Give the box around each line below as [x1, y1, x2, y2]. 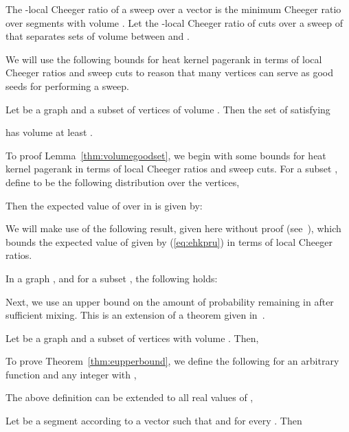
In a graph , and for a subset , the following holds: [5, 271, 218, 285]
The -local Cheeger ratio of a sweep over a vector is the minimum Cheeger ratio [5, 2, 341, 16]
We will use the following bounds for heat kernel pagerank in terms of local [5, 52, 322, 66]
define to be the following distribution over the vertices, [5, 174, 240, 189]
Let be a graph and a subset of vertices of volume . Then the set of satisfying [5, 102, 330, 116]
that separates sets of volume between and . [5, 29, 190, 43]
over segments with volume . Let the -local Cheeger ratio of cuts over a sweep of [5, 15, 343, 30]
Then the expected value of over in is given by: [5, 198, 203, 212]
